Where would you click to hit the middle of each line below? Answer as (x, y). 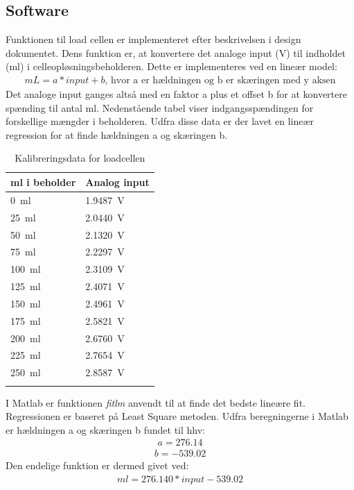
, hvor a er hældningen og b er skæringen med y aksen (220, 81)
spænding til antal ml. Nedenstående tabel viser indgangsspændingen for (160, 107)
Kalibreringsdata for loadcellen (80, 158)
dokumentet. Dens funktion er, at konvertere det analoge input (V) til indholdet (176, 52)
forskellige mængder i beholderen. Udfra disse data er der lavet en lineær (160, 121)
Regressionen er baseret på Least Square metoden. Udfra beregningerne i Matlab (177, 416)
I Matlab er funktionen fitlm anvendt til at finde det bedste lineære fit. (156, 402)
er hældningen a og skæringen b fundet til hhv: (105, 429)
